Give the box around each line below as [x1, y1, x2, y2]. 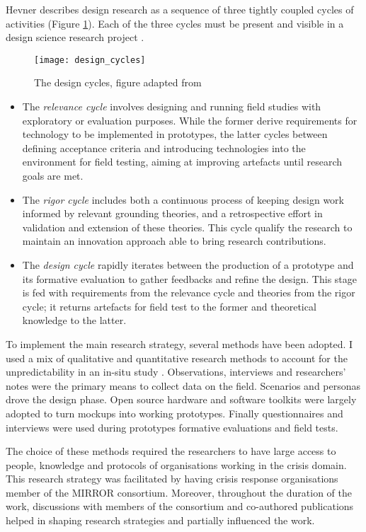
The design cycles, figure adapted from [34, 75, 202, 90]
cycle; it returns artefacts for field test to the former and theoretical [22, 299, 316, 313]
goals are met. [22, 168, 84, 183]
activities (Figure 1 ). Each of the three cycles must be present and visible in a [6, 16, 344, 30]
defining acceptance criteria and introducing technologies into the [22, 140, 306, 155]
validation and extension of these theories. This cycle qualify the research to [22, 219, 353, 234]
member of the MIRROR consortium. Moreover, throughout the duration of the [6, 485, 352, 499]
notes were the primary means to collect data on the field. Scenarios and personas [6, 378, 361, 393]
